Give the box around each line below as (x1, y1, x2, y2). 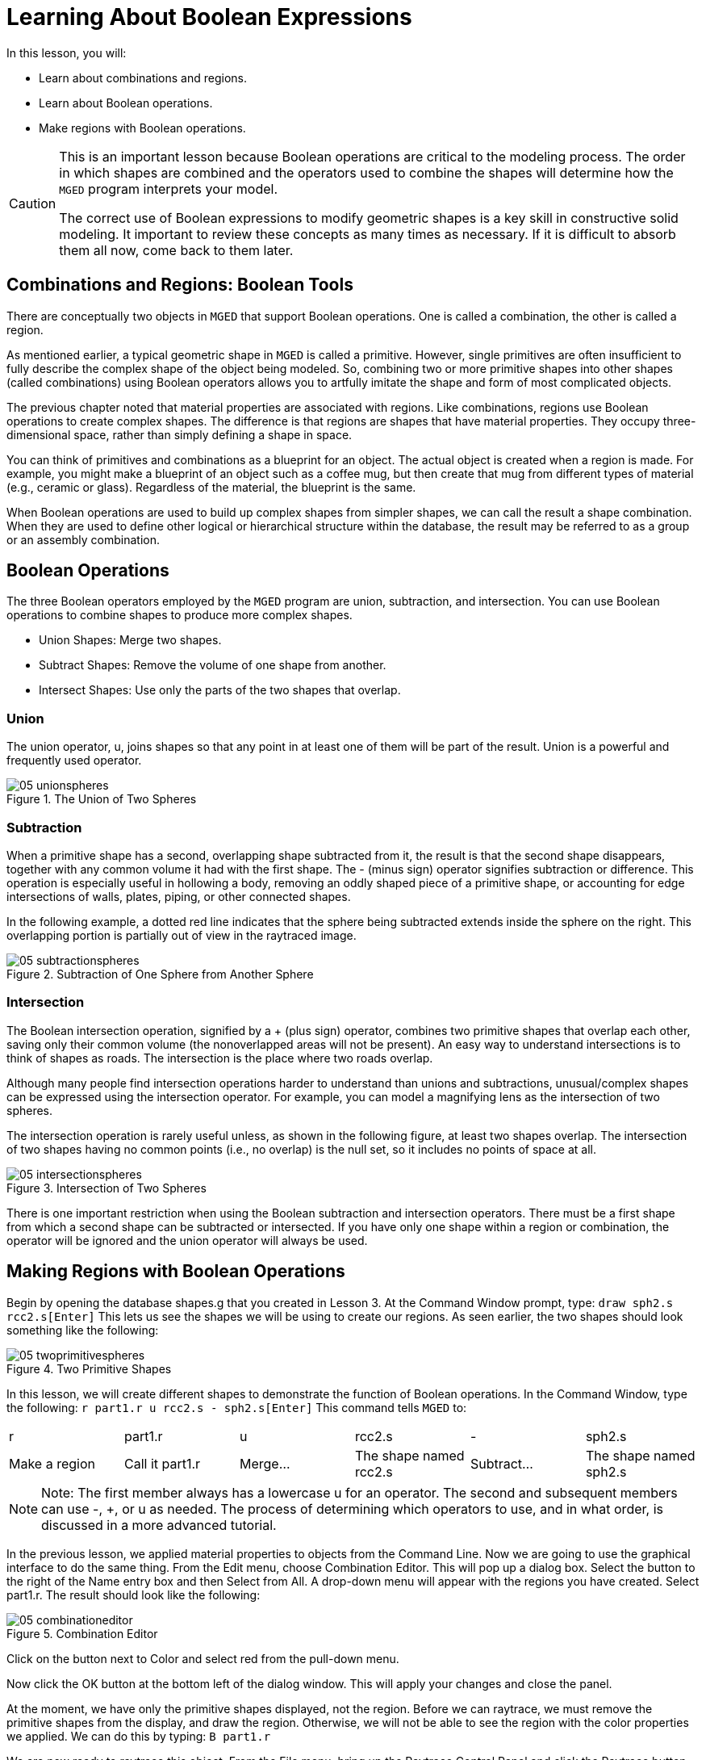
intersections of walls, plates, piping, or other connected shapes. (6, 889, 351, 903)
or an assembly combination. (6, 532, 160, 547)
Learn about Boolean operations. (39, 95, 213, 110)
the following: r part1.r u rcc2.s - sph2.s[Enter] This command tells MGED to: (6, 1400, 467, 1414)
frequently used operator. (6, 753, 142, 768)
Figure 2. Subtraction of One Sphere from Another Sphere (6, 966, 314, 981)
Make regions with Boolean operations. (39, 120, 246, 135)
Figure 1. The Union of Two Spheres (6, 792, 197, 807)
